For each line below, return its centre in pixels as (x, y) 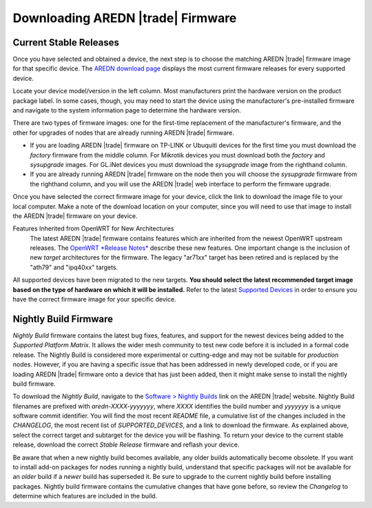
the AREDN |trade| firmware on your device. (75, 216)
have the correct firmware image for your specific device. (94, 300)
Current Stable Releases (66, 42)
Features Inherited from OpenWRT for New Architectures (93, 228)
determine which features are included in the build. (85, 496)
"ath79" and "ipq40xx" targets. (74, 267)
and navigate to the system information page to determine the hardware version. (127, 110)
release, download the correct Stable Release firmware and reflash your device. (126, 444)
